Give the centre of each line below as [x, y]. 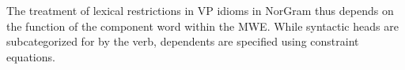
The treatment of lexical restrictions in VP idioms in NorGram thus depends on [200, 10]
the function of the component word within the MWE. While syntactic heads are [202, 26]
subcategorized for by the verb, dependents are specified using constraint [183, 41]
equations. [31, 56]
